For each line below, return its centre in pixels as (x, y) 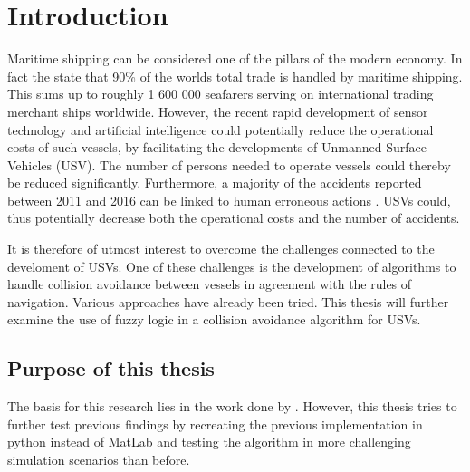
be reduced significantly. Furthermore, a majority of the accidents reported (215, 183)
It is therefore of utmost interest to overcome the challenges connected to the (221, 249)
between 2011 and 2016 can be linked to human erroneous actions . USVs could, (229, 200)
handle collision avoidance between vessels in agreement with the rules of (210, 284)
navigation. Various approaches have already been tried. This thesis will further (228, 301)
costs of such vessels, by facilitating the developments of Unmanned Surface (217, 147)
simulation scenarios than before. (99, 460)
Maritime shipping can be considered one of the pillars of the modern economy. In (235, 58)
